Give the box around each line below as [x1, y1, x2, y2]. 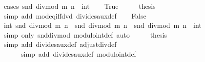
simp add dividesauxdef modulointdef [20, 48, 136, 59]
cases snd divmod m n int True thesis [3, 1, 156, 11]
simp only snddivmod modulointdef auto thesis [3, 29, 167, 40]
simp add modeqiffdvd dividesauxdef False [3, 10, 146, 21]
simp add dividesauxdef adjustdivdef [3, 39, 117, 49]
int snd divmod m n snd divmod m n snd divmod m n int [3, 20, 202, 30]
